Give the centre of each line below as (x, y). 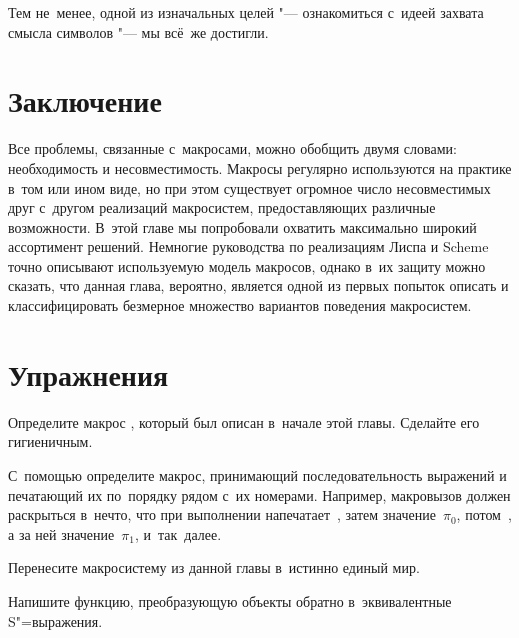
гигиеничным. (50, 441)
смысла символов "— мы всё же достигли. (138, 31)
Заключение (85, 100)
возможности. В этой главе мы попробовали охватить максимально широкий (242, 226)
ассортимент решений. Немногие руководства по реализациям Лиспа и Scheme (248, 246)
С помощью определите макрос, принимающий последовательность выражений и (257, 474)
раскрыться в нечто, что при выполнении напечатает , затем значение (222, 514)
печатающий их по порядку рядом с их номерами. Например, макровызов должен (259, 494)
